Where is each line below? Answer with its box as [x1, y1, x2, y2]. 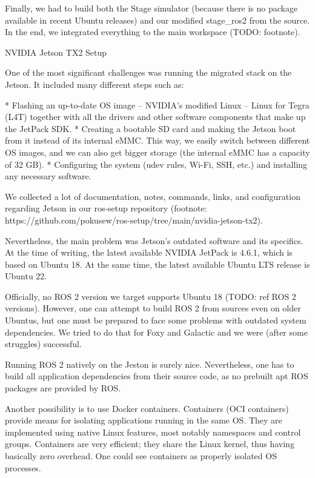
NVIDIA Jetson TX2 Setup [5, 45, 107, 58]
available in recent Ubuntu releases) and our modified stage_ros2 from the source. [5, 13, 310, 26]
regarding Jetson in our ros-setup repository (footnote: [5, 202, 207, 214]
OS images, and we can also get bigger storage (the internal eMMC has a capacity [5, 145, 310, 158]
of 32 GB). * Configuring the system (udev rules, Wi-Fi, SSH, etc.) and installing [5, 158, 308, 170]
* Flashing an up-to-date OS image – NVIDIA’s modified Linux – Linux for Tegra [5, 98, 310, 111]
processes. [5, 461, 41, 474]
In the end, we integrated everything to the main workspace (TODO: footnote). [5, 25, 300, 38]
